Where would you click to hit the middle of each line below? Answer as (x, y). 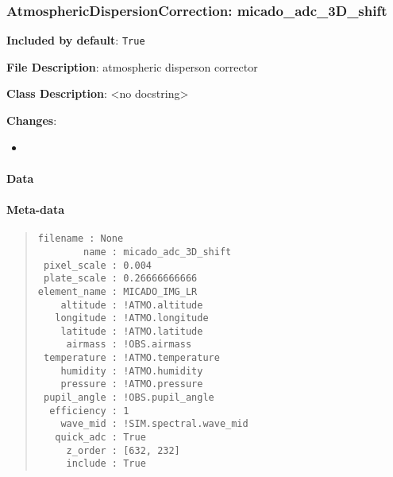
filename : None (81, 239)
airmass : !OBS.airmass (129, 345)
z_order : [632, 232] (123, 450)
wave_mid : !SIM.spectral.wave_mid (154, 424)
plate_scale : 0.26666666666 (120, 279)
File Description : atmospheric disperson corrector (132, 66)
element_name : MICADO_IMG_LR (118, 291)
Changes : (32, 120)
